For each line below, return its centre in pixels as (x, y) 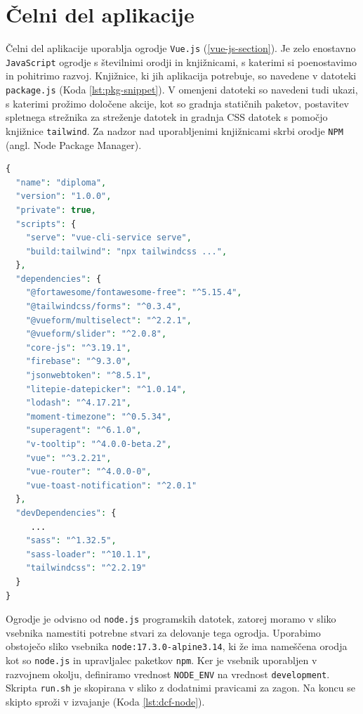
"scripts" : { (46, 224)
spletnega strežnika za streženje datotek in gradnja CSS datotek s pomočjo (167, 117)
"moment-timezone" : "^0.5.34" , (99, 416)
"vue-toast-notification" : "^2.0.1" (111, 485)
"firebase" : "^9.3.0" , (79, 362)
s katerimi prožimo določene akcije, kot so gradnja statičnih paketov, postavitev (177, 103)
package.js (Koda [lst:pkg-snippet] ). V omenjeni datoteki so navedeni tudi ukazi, (182, 90)
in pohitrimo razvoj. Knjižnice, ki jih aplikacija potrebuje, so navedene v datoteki (181, 76)
